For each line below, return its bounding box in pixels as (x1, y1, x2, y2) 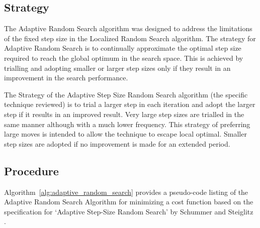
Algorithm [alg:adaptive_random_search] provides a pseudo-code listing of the (4, 186, 248, 197)
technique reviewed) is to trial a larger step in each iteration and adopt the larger (4, 99, 255, 109)
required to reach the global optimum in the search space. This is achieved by (4, 52, 243, 63)
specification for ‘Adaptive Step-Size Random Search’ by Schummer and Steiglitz (4, 206, 253, 216)
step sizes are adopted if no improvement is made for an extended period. (4, 138, 230, 149)
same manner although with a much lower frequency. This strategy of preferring (4, 119, 250, 129)
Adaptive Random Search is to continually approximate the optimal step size (4, 43, 241, 53)
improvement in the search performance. (4, 72, 128, 83)
